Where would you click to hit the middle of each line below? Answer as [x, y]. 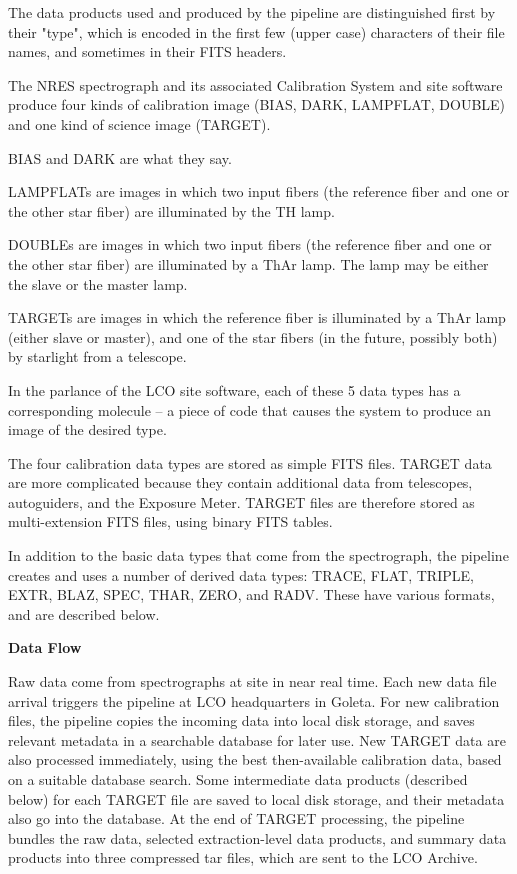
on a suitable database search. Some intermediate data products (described [238, 779]
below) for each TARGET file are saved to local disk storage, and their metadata [256, 798]
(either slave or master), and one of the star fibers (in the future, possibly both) [253, 336]
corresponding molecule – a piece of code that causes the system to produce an [250, 409]
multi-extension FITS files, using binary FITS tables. [170, 521]
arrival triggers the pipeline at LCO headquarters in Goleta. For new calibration [254, 700]
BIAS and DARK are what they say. [120, 157]
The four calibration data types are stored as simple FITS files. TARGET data [250, 462]
